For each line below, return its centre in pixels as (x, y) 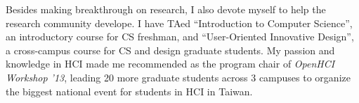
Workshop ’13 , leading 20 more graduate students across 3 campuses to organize (178, 77)
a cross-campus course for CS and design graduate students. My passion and (170, 50)
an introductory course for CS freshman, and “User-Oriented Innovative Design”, (180, 37)
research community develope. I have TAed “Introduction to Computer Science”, (179, 23)
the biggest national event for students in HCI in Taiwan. (129, 91)
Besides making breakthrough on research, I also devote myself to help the (166, 9)
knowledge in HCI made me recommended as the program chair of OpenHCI (170, 64)
